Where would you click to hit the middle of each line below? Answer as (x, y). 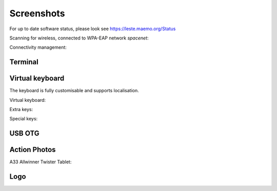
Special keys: (24, 119)
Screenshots (37, 13)
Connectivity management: (38, 47)
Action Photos (33, 150)
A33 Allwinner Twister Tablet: (41, 162)
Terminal (24, 62)
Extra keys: (21, 110)
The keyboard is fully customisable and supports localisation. (74, 91)
